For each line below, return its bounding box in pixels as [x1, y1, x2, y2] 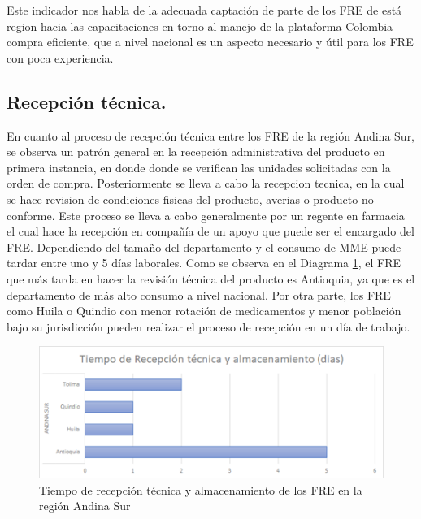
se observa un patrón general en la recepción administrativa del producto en [7, 143, 385, 160]
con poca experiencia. [7, 49, 114, 66]
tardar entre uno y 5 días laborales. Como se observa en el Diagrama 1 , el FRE [7, 254, 401, 271]
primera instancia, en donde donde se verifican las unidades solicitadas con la [7, 158, 391, 175]
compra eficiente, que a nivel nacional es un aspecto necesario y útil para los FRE [7, 33, 414, 50]
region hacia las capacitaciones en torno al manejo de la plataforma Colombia [7, 17, 393, 34]
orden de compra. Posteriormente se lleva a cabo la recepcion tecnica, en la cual [7, 175, 405, 192]
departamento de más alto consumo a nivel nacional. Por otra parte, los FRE [7, 286, 391, 303]
